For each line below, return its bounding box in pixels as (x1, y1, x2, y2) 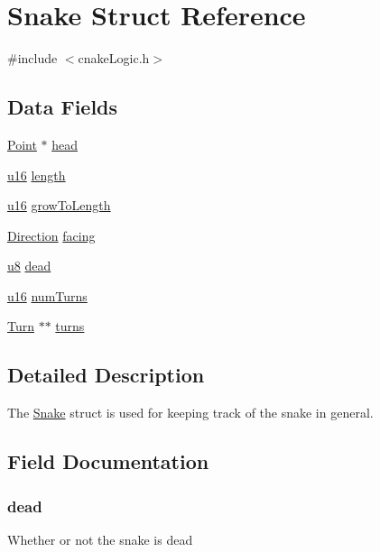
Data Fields (7, 93, 118, 121)
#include (7, 49, 58, 68)
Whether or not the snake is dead (7, 529, 193, 548)
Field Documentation (7, 447, 209, 475)
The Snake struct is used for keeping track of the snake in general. (7, 403, 374, 422)
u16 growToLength (7, 196, 111, 215)
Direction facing (7, 225, 96, 244)
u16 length (7, 165, 66, 184)
